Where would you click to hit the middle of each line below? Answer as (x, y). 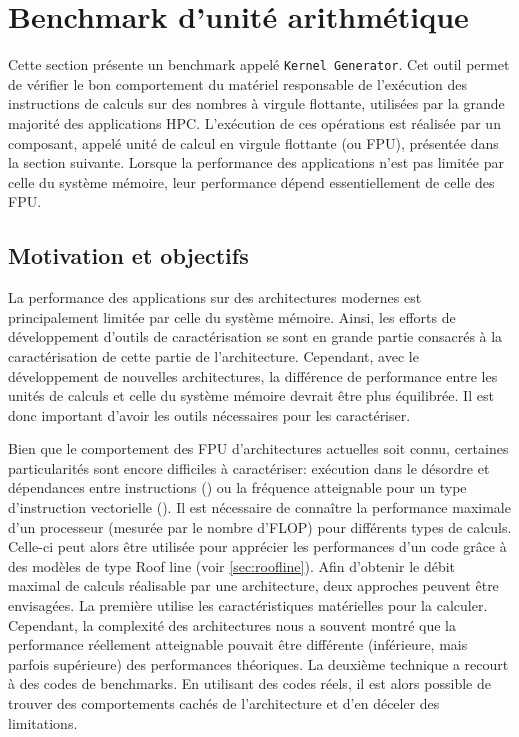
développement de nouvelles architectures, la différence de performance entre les (253, 375)
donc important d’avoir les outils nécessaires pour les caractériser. (209, 414)
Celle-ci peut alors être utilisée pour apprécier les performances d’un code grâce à (257, 546)
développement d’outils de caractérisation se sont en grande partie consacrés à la (255, 336)
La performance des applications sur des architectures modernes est (215, 297)
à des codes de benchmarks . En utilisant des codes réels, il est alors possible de (249, 683)
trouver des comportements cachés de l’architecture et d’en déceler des (224, 703)
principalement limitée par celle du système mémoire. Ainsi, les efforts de (232, 316)
